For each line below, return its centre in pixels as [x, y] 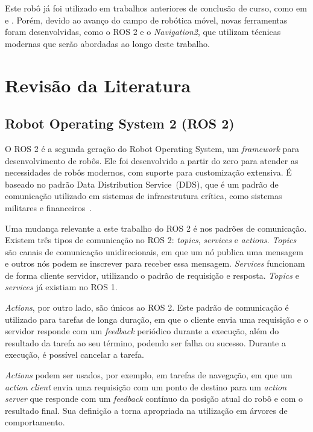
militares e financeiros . [49, 207]
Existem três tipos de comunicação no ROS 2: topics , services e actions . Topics [151, 240]
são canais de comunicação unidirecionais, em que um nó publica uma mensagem [154, 251]
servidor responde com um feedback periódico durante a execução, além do [142, 331]
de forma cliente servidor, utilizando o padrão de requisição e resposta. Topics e [152, 275]
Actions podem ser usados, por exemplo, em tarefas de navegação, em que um [149, 375]
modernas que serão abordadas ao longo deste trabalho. [107, 43]
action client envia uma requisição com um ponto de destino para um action [146, 386]
